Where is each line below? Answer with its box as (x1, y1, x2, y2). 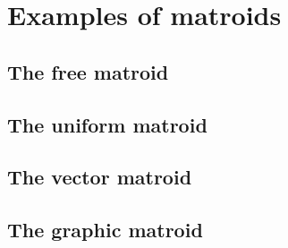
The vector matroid (7, 163, 192, 191)
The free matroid (7, 57, 169, 85)
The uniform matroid (7, 110, 208, 138)
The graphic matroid (7, 216, 203, 244)
